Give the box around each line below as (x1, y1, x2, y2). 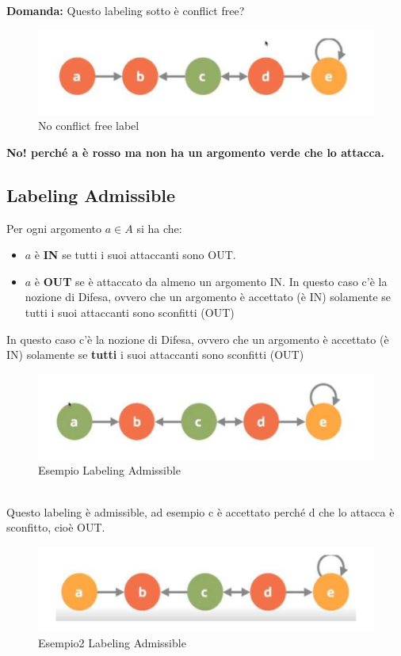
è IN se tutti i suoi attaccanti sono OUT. (34, 246, 236, 263)
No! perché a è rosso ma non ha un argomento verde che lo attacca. (6, 143, 385, 160)
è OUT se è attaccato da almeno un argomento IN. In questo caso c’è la (34, 273, 388, 289)
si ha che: (136, 219, 182, 236)
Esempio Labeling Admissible (38, 461, 181, 478)
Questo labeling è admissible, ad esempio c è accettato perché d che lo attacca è (6, 503, 395, 520)
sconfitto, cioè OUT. (6, 519, 105, 536)
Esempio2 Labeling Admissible (38, 634, 186, 650)
